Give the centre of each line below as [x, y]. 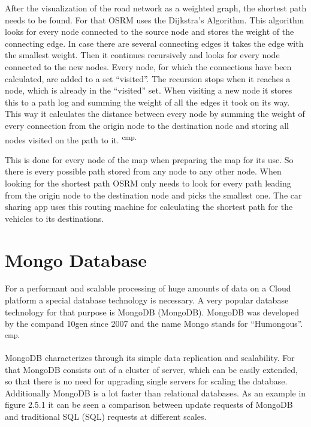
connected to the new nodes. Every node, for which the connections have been [148, 66]
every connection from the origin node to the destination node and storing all [147, 125]
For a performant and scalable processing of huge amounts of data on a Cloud [148, 288]
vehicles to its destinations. [55, 218]
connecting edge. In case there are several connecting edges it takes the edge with [154, 43]
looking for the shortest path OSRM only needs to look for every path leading [148, 183]
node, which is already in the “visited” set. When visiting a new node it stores [149, 90]
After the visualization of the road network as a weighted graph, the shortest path [156, 8]
